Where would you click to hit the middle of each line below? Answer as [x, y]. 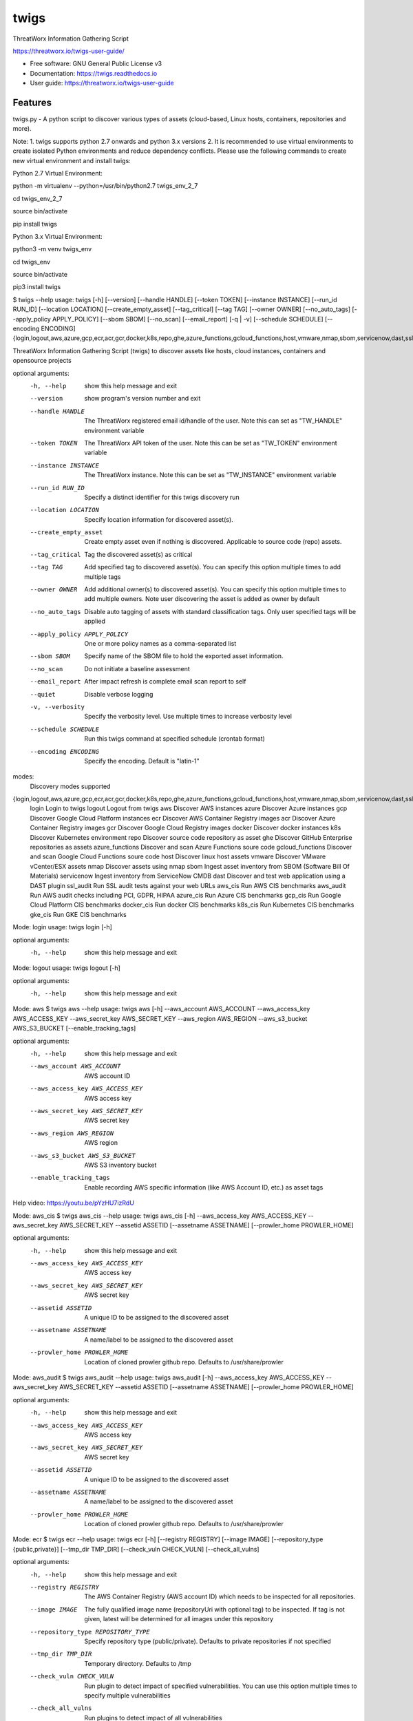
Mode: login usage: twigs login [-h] [63, 927]
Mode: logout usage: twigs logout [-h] [66, 968]
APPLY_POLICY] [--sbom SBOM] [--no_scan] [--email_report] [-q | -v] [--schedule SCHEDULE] [188, 319]
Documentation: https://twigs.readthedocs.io [94, 73]
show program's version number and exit [142, 399]
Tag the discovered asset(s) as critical [138, 554]
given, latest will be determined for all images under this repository [179, 1619]
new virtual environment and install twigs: [72, 160]
